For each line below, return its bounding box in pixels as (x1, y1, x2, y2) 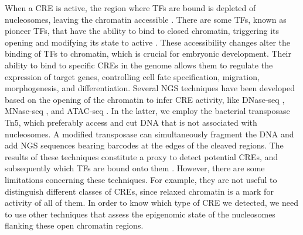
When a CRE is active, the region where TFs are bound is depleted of (5, 2, 256, 13)
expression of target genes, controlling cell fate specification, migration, (5, 70, 260, 82)
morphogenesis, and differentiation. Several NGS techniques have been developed (5, 82, 295, 94)
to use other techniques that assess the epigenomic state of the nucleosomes (5, 208, 275, 220)
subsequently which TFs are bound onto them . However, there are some (5, 162, 265, 174)
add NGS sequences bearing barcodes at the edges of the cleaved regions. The (5, 139, 284, 151)
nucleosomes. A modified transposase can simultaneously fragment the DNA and (5, 127, 294, 140)
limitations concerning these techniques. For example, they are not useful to (5, 173, 277, 185)
